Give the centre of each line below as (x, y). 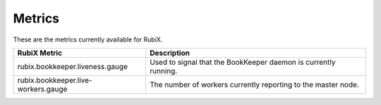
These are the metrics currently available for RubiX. (88, 39)
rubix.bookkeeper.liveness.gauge (73, 66)
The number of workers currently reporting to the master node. (254, 85)
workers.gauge (42, 89)
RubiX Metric (40, 53)
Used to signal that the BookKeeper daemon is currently (242, 62)
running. (163, 70)
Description (170, 53)
